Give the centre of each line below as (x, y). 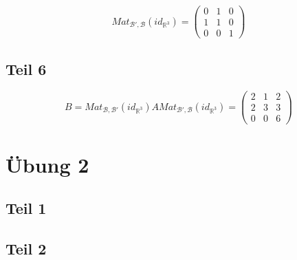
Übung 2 (47, 164)
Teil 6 (26, 68)
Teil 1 (26, 208)
